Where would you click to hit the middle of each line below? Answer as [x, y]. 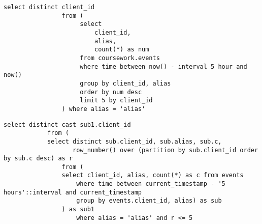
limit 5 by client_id [116, 101]
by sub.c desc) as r [38, 159]
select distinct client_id [49, 7]
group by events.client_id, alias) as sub [149, 201]
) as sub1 [78, 209]
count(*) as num [122, 50]
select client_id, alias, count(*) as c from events [153, 175]
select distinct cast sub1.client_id [67, 124]
